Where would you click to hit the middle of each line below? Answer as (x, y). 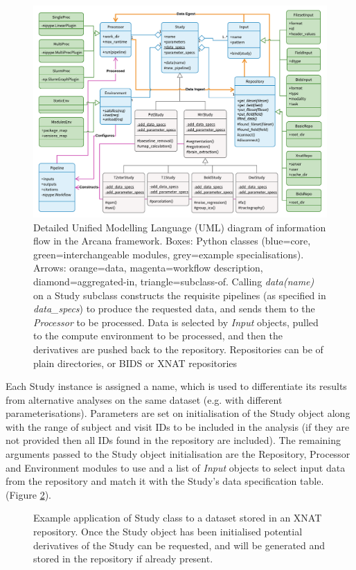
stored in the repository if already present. (123, 559)
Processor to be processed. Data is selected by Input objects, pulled (176, 322)
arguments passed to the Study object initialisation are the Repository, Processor (178, 454)
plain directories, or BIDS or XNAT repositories (135, 363)
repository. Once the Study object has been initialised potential (168, 532)
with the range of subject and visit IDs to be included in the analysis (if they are (178, 426)
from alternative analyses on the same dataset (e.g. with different (144, 399)
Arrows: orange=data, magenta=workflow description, (148, 268)
